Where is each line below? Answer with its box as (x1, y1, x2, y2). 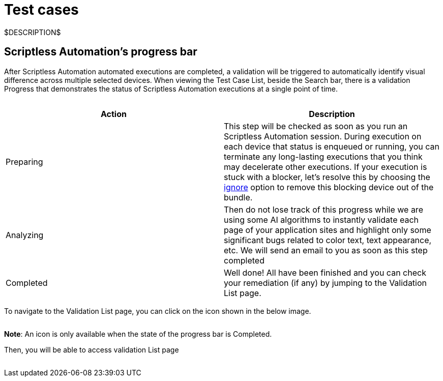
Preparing (6, 156, 43, 167)
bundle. (224, 192, 253, 202)
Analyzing (6, 229, 44, 240)
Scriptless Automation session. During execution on (224, 131, 422, 141)
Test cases (4, 1, 79, 18)
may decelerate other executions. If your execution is (224, 161, 427, 172)
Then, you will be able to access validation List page (4, 345, 179, 354)
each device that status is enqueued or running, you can (224, 141, 440, 152)
